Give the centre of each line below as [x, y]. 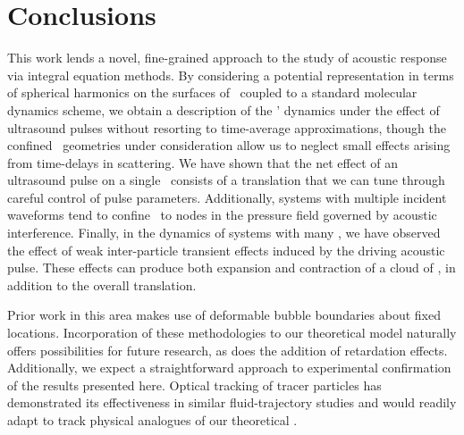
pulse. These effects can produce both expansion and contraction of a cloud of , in [232, 268]
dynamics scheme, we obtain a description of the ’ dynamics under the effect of [224, 109]
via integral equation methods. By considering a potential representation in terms [231, 75]
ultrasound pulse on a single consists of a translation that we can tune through [226, 180]
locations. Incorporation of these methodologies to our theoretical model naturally [232, 333]
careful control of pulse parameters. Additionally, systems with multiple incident [227, 197]
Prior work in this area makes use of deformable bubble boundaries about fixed [224, 315]
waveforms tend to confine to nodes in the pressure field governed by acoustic [222, 215]
